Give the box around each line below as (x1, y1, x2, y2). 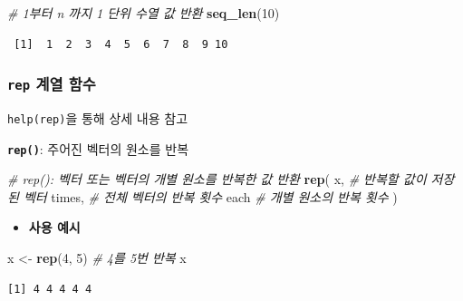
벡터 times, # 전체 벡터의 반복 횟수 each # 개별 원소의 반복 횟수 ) (23, 187, 398, 206)
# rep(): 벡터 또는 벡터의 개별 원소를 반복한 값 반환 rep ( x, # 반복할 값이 (7, 170, 427, 189)
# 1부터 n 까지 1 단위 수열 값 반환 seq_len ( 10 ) (7, 4, 280, 22)
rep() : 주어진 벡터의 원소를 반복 (7, 139, 189, 158)
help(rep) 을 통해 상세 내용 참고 (7, 108, 188, 127)
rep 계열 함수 (7, 73, 96, 95)
